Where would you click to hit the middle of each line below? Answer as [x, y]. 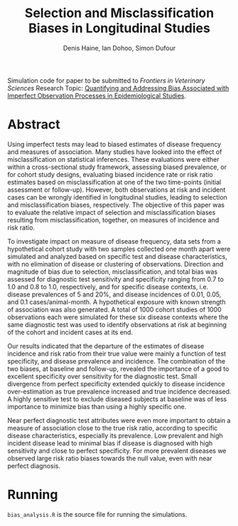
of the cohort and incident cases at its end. [70, 332]
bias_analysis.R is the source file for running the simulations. [97, 514]
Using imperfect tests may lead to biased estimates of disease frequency [114, 144]
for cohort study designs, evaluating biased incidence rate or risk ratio [110, 174]
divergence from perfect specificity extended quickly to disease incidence [116, 383]
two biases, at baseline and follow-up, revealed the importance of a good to [118, 368]
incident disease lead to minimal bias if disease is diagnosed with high [110, 443]
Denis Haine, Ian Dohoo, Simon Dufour [119, 48]
